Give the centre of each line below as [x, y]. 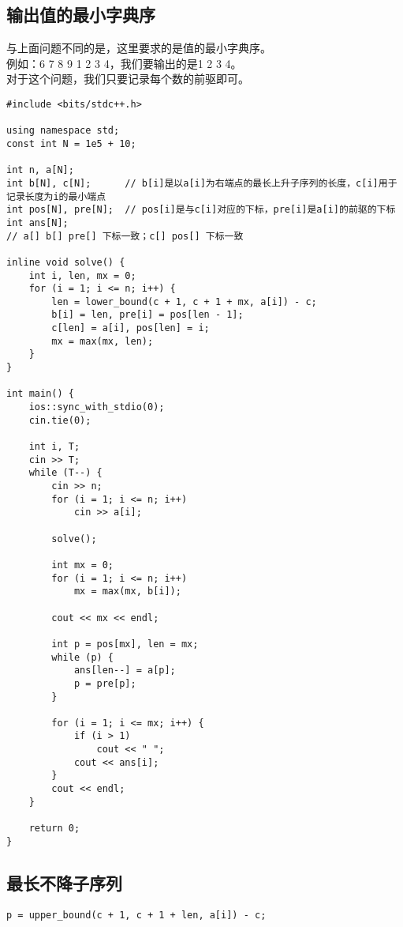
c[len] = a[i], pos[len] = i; [131, 328]
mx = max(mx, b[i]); [127, 592]
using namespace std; [63, 131]
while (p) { [83, 657]
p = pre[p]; [105, 683]
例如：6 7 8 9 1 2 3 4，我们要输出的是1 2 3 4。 [124, 63]
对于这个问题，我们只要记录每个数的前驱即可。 [128, 79]
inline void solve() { [66, 262]
